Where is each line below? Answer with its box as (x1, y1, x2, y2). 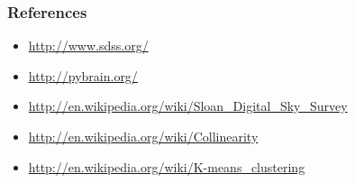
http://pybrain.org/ (28, 66, 138, 85)
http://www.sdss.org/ (28, 36, 149, 55)
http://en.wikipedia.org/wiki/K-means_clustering (28, 157, 305, 176)
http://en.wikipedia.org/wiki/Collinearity (28, 127, 259, 145)
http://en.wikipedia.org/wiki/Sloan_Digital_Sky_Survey (28, 96, 348, 115)
